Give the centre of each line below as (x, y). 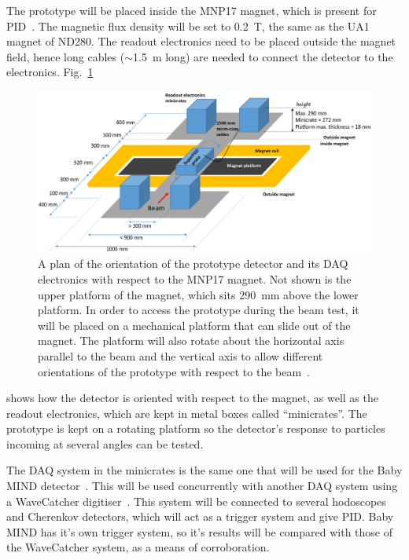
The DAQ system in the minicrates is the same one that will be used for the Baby (204, 470)
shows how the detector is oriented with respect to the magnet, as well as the (192, 398)
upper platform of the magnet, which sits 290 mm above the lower (198, 294)
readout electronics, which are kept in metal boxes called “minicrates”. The (187, 413)
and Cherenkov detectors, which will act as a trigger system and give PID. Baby (200, 516)
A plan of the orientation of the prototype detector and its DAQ (193, 264)
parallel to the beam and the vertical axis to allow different (181, 355)
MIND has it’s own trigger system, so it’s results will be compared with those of (199, 531)
